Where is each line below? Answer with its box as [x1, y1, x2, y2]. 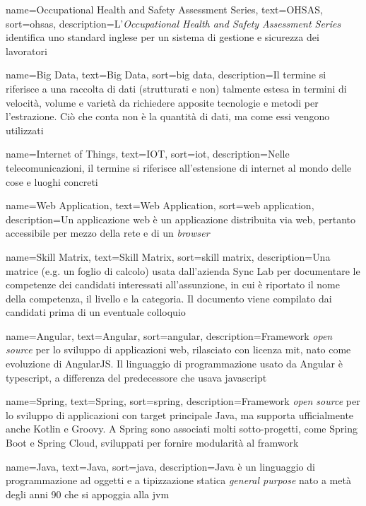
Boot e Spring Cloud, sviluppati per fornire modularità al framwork [6, 435, 299, 450]
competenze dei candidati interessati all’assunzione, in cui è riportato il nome [6, 277, 340, 292]
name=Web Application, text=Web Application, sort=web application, [6, 198, 314, 213]
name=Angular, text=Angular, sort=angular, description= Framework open [6, 328, 333, 343]
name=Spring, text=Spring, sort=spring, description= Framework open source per [6, 394, 360, 408]
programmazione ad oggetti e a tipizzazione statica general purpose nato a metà [6, 473, 351, 488]
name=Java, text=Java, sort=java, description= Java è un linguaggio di [6, 459, 315, 473]
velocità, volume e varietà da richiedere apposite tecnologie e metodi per [6, 95, 319, 110]
